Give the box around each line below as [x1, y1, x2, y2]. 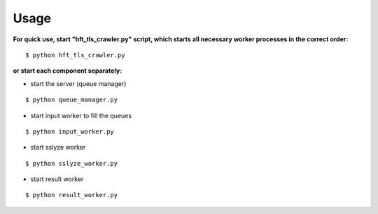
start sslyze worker [30, 143, 86, 152]
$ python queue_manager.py [25, 96, 118, 104]
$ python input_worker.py [25, 127, 115, 136]
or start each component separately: [13, 66, 122, 75]
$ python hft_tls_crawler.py [25, 51, 125, 59]
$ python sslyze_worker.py [25, 159, 118, 167]
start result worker [30, 175, 84, 183]
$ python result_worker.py [25, 191, 118, 199]
